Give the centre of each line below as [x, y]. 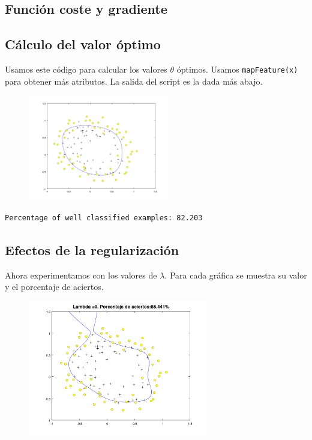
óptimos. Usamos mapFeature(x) [237, 69]
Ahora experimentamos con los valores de [81, 275]
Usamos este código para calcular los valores [86, 69]
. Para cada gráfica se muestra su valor [236, 275]
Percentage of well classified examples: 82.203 [104, 218]
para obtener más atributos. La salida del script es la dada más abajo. [134, 81]
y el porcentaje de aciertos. [54, 287]
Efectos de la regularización [92, 249]
